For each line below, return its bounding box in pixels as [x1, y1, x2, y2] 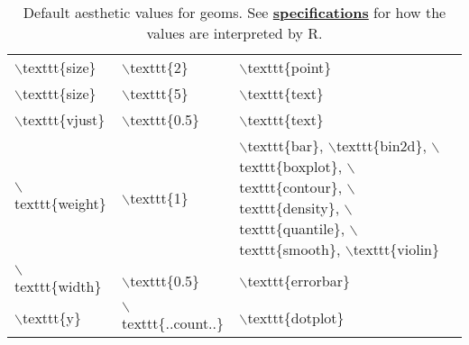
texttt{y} [23, 307, 81, 328]
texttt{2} [130, 57, 189, 77]
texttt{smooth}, [239, 239, 341, 259]
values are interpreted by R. [146, 23, 323, 43]
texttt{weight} [14, 192, 106, 213]
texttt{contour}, [239, 177, 343, 197]
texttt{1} [130, 186, 189, 208]
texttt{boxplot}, [239, 156, 343, 177]
